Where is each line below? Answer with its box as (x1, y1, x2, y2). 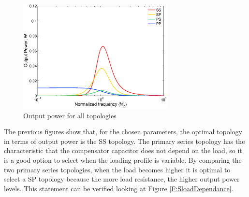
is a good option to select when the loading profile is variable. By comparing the (4, 155, 242, 165)
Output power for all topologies (23, 110, 117, 120)
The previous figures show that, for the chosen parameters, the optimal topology (4, 127, 242, 137)
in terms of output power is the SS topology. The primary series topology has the (4, 136, 245, 146)
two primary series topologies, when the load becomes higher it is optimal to (4, 164, 231, 174)
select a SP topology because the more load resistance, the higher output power (4, 174, 240, 184)
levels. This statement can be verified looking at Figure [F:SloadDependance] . (4, 183, 234, 193)
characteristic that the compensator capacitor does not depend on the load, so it (4, 145, 242, 155)
